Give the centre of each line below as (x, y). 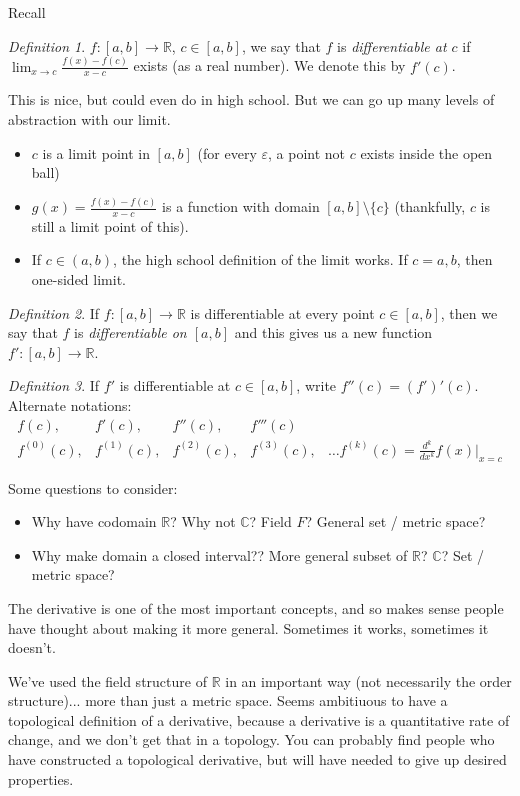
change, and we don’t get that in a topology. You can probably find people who (251, 739)
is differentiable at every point (282, 312)
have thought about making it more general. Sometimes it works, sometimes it (248, 627)
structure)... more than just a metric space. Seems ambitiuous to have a (228, 700)
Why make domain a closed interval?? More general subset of (219, 554)
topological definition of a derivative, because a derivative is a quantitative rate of (259, 719)
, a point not (306, 152)
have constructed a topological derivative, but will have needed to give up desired (257, 759)
